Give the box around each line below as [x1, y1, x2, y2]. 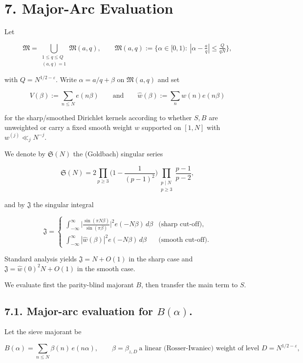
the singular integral [33, 199, 94, 210]
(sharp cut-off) [158, 221, 202, 228]
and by [4, 199, 25, 210]
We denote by [4, 149, 45, 159]
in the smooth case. [77, 263, 135, 273]
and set [157, 74, 180, 85]
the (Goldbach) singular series [73, 149, 163, 159]
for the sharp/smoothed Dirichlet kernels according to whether [4, 112, 192, 123]
